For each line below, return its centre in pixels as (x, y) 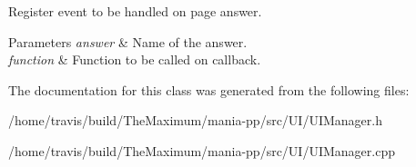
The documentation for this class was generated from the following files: (209, 89)
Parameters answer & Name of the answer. (128, 41)
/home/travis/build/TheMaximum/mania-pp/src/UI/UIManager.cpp (202, 150)
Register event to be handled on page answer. (135, 11)
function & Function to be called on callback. (135, 59)
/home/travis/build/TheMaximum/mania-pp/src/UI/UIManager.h (195, 120)
